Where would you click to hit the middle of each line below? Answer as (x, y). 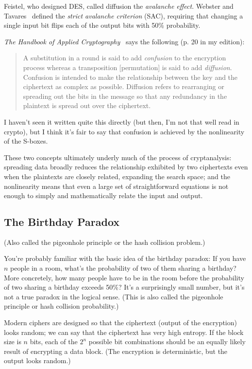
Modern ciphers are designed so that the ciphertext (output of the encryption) (120, 323)
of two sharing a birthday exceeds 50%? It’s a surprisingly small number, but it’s (124, 287)
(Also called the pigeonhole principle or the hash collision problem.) (105, 242)
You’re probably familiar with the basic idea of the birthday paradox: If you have (125, 258)
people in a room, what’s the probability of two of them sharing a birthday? (123, 268)
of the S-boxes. (26, 141)
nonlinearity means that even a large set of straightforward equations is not (116, 186)
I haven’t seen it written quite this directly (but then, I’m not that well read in (122, 121)
